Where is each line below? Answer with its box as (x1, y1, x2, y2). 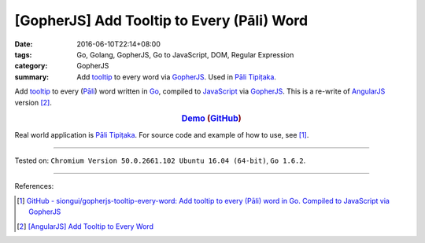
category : (14, 61, 48, 71)
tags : (14, 50, 32, 59)
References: (14, 182, 54, 191)
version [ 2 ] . (14, 98, 53, 107)
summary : (14, 72, 50, 82)
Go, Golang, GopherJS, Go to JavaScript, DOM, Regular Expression (76, 50, 294, 59)
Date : (14, 39, 33, 49)
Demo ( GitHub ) (181, 113, 242, 124)
